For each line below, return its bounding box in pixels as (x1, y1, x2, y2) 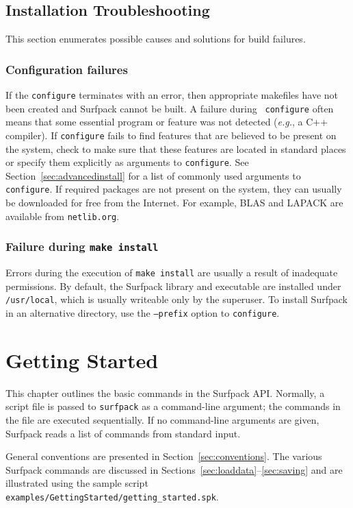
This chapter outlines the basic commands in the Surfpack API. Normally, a (5, 385, 325, 400)
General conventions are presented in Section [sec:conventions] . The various (5, 449, 322, 463)
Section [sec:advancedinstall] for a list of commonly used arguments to (5, 168, 301, 182)
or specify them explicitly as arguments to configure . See (5, 155, 249, 169)
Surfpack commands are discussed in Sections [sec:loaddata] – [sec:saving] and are (5, 462, 343, 476)
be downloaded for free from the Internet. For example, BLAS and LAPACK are (5, 195, 343, 210)
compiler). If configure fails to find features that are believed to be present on (5, 128, 337, 142)
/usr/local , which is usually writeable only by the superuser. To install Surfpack (5, 292, 348, 306)
